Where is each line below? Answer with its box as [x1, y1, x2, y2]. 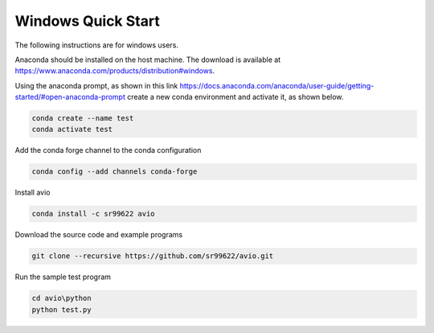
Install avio [14, 187, 51, 197]
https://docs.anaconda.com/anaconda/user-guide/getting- [179, 80, 375, 90]
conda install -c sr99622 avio [31, 209, 156, 219]
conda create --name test [31, 113, 134, 123]
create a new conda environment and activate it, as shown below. [127, 92, 344, 102]
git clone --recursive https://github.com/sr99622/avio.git [31, 252, 274, 261]
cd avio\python [31, 294, 92, 303]
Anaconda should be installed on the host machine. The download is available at [14, 55, 281, 64]
